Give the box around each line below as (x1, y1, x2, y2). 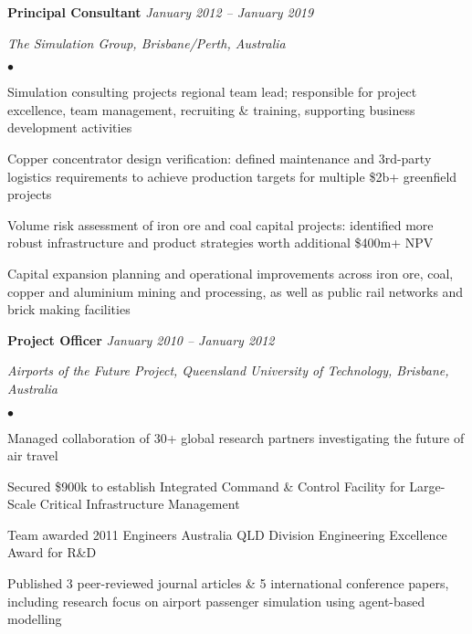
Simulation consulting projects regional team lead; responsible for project (7, 82, 417, 101)
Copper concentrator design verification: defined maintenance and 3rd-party (7, 148, 432, 167)
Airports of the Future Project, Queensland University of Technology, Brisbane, (7, 361, 449, 380)
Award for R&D (7, 543, 97, 562)
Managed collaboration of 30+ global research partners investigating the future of (7, 428, 465, 447)
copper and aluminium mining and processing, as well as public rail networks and (7, 281, 464, 301)
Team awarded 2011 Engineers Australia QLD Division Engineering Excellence (7, 524, 447, 544)
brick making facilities (7, 300, 131, 319)
